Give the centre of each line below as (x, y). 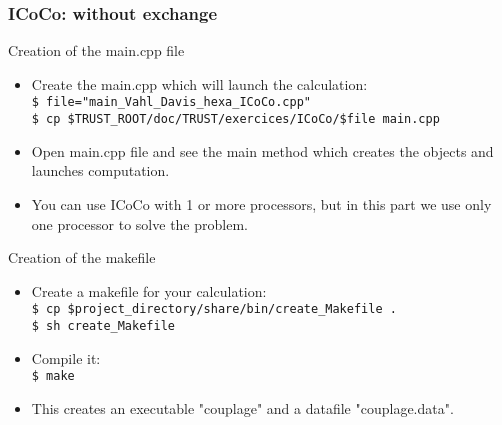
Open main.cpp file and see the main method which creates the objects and (262, 150)
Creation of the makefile (82, 257)
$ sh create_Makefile (103, 325)
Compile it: (66, 357)
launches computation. (100, 170)
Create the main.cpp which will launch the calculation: (199, 83)
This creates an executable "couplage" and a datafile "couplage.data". (242, 407)
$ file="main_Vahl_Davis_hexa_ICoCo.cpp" (171, 102)
